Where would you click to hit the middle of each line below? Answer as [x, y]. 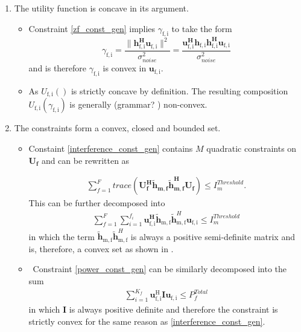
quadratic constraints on [252, 148]
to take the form [202, 28]
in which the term [62, 236]
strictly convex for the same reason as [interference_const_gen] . [147, 321]
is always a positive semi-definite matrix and [213, 236]
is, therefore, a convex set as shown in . [101, 248]
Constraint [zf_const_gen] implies [92, 28]
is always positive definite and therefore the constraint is [173, 309]
